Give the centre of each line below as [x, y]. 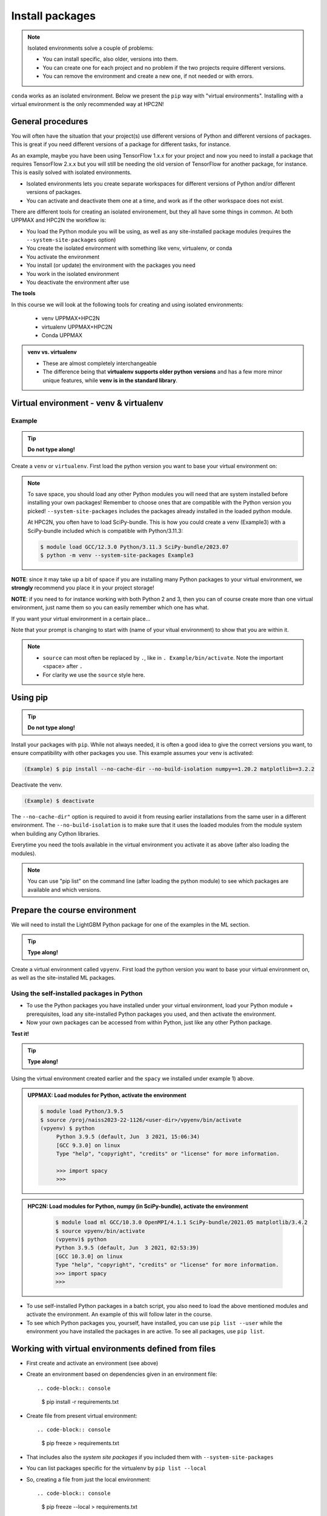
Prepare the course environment [74, 910]
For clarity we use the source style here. [94, 675]
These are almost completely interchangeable [100, 363]
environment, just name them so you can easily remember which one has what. [110, 608]
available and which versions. [64, 890]
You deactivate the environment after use [78, 283]
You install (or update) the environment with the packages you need [111, 265]
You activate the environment [63, 257]
